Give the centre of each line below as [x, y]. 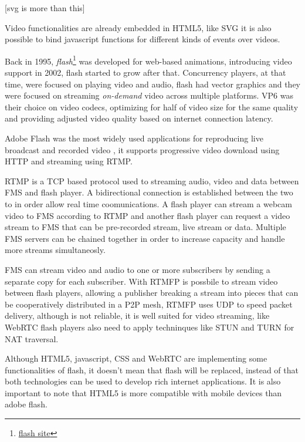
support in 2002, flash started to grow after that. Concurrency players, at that [145, 72]
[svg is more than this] [45, 8]
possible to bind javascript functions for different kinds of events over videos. [143, 39]
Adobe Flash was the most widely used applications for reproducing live [134, 138]
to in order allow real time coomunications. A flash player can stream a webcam [148, 203]
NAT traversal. [32, 338]
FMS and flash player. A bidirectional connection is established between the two [149, 192]
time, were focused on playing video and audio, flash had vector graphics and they [152, 84]
